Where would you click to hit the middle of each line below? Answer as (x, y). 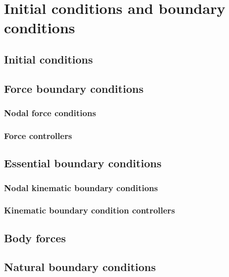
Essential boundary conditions (83, 163)
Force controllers (38, 135)
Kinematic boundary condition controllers (89, 210)
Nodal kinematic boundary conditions (81, 187)
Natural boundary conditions (80, 267)
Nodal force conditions (50, 113)
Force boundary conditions (74, 88)
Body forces (35, 238)
